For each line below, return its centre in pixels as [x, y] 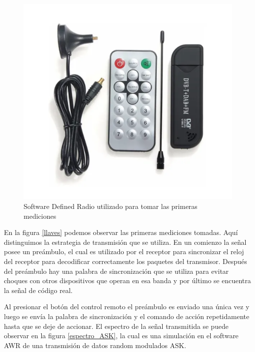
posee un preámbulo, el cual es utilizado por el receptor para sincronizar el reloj [124, 251]
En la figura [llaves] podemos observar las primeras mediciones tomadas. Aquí [121, 232]
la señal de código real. [38, 290]
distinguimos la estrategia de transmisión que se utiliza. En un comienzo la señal [125, 242]
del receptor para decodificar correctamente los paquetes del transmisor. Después [126, 261]
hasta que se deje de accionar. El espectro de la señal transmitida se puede [116, 326]
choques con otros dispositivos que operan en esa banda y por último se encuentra [127, 280]
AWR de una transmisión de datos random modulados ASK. [95, 345]
